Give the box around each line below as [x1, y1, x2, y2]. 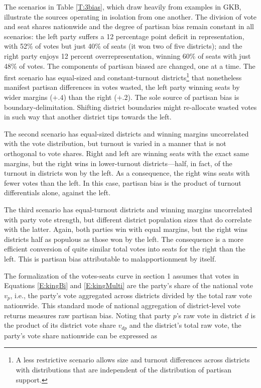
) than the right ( [63, 92, 117, 102]
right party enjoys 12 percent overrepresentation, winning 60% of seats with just [4, 50, 251, 61]
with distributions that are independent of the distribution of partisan [16, 364, 231, 374]
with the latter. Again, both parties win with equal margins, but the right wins [4, 224, 247, 234]
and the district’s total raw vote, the [129, 320, 241, 330]
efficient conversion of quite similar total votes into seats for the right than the [4, 243, 245, 254]
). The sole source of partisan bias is [127, 92, 239, 102]
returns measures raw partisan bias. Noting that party [4, 310, 171, 320]
